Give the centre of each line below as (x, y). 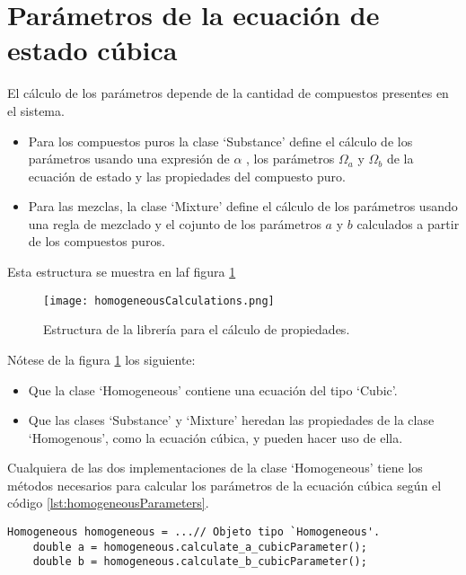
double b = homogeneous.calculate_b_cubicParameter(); (200, 562)
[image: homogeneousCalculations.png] (159, 301)
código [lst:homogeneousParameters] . (108, 503)
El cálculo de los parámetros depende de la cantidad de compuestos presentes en (228, 93)
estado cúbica (92, 50)
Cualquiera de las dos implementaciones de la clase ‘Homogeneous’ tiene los (215, 468)
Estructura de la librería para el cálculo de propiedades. (197, 329)
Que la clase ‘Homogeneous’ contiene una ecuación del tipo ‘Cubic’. (213, 389)
